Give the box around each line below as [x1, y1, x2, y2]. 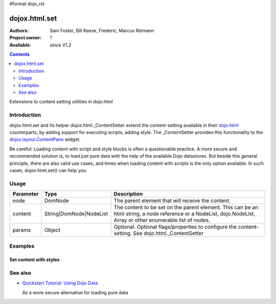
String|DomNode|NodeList [44, 210, 108, 218]
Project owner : [9, 35, 42, 41]
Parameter [12, 190, 39, 198]
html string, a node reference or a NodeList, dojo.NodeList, [113, 210, 256, 218]
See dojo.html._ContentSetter [133, 230, 204, 237]
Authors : [9, 27, 29, 33]
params [12, 227, 31, 234]
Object [44, 227, 61, 234]
